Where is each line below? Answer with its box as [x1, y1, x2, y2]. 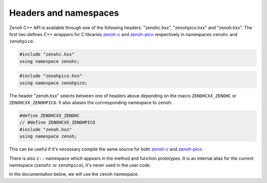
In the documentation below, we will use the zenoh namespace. [9, 171, 139, 177]
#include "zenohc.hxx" [19, 52, 75, 57]
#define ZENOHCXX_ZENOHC [19, 113, 80, 118]
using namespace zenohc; [19, 58, 80, 64]
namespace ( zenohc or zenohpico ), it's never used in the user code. [9, 162, 151, 168]
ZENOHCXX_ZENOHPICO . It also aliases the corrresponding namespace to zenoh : [9, 100, 173, 106]
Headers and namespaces [9, 7, 119, 18]
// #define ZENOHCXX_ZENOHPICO [19, 120, 96, 125]
